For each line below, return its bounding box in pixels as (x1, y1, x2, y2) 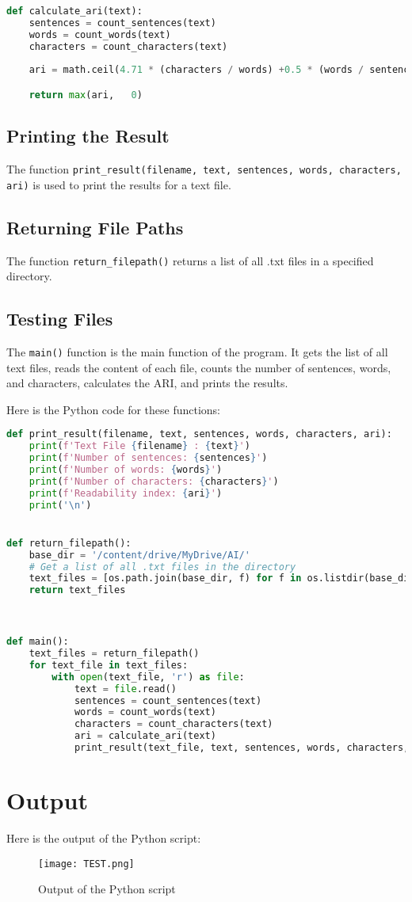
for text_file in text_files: (29, 659, 189, 671)
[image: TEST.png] (38, 858, 135, 870)
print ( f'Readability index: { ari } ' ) (29, 487, 223, 499)
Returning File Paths (6, 215, 184, 239)
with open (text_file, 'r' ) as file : (51, 671, 245, 683)
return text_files (29, 584, 126, 596)
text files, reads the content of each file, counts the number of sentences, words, (6, 359, 391, 375)
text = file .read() (74, 683, 177, 695)
